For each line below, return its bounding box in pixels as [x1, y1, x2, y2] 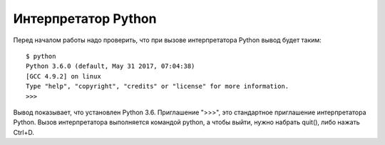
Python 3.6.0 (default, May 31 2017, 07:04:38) [26, 62, 195, 71]
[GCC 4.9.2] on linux [26, 72, 101, 80]
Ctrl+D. [13, 128, 35, 136]
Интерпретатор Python [13, 11, 157, 26]
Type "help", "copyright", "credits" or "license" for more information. [26, 82, 289, 91]
